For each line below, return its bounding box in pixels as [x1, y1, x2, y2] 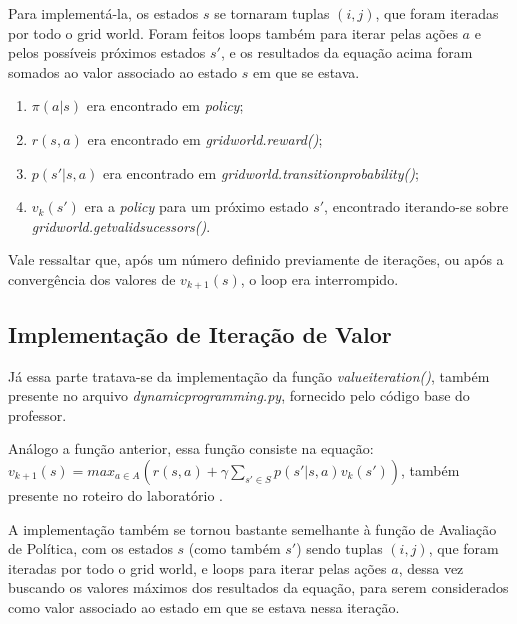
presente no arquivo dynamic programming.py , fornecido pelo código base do [8, 385, 470, 406]
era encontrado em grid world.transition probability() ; [103, 162, 419, 183]
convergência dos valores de [8, 268, 176, 289]
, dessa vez [398, 557, 464, 578]
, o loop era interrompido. [240, 268, 399, 289]
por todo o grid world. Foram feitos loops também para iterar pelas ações [8, 22, 458, 43]
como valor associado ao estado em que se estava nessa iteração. [8, 596, 400, 617]
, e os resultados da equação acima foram [220, 42, 473, 63]
